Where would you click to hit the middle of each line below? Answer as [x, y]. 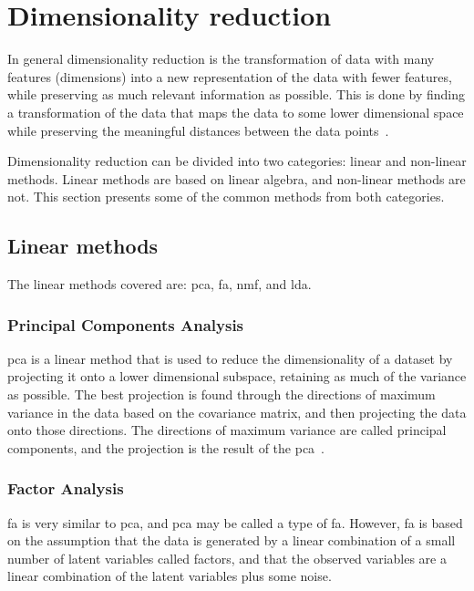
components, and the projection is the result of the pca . [166, 447]
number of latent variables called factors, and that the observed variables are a [227, 558]
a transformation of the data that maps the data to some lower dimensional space [236, 112]
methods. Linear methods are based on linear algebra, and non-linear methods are [237, 178]
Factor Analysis [66, 488]
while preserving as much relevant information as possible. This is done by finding [236, 94]
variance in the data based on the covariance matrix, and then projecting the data [237, 412]
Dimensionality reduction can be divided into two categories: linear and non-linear [237, 161]
